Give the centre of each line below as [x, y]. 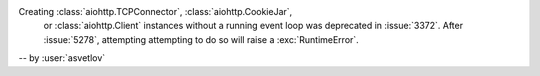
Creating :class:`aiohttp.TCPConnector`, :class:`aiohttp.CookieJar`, [155, 11]
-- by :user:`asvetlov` [62, 58]
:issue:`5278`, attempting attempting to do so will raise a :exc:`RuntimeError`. [201, 39]
